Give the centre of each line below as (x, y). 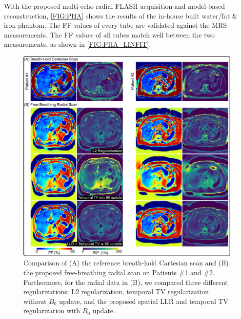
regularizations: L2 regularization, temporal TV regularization (116, 291)
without (35, 301)
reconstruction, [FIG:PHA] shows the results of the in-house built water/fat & (121, 15)
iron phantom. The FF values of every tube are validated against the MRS (116, 25)
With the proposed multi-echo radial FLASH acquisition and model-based (115, 6)
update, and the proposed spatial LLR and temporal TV (144, 301)
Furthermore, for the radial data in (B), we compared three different (126, 282)
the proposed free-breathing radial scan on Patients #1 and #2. (119, 272)
